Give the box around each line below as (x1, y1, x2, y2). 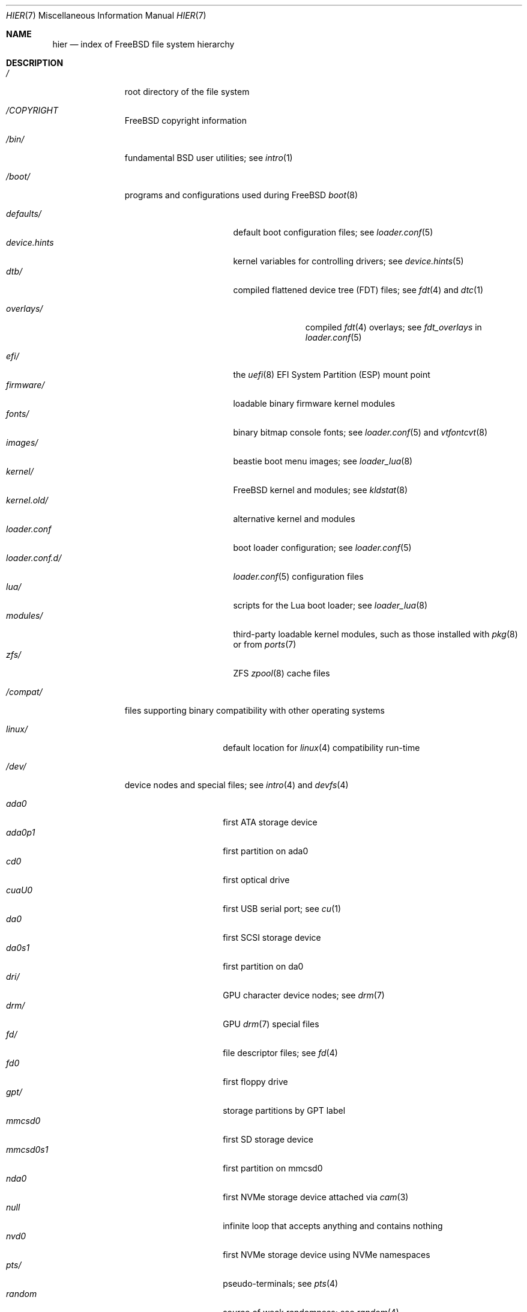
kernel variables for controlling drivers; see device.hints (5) (233, 256, 464, 266)
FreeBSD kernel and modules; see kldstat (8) (233, 485, 408, 495)
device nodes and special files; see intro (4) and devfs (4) (124, 780, 349, 790)
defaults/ (6, 208, 41, 219)
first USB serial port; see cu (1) (223, 904, 342, 914)
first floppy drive (223, 1077, 288, 1087)
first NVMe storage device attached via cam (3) (223, 1192, 409, 1202)
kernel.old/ (6, 495, 49, 505)
